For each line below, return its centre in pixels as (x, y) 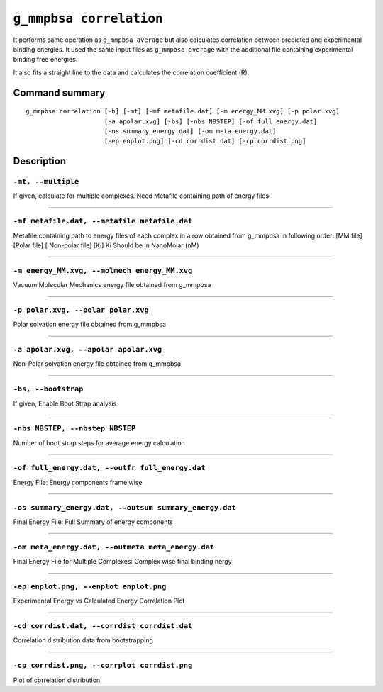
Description (40, 161)
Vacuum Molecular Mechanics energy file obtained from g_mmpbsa (112, 285)
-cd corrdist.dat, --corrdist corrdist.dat (103, 626)
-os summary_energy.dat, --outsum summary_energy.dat (125, 507)
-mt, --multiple (46, 182)
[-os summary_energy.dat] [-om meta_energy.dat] (190, 131)
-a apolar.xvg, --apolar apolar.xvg (88, 350)
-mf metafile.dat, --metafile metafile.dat (103, 221)
